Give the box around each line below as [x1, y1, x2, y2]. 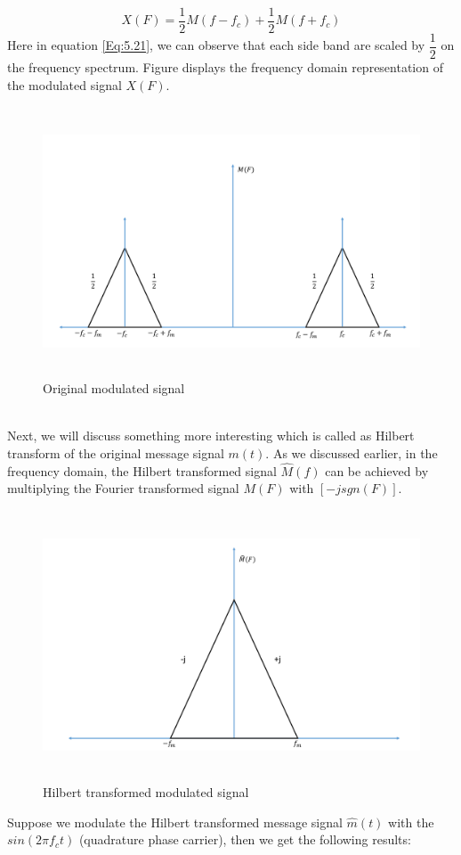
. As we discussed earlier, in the [265, 444, 438, 463]
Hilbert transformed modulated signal [43, 783, 249, 801]
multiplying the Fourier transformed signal [7, 479, 239, 497]
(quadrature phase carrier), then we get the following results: [78, 830, 411, 849]
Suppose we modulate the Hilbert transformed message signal [7, 812, 343, 831]
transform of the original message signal [7, 444, 224, 463]
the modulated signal [7, 75, 122, 94]
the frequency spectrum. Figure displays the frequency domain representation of [7, 58, 443, 77]
